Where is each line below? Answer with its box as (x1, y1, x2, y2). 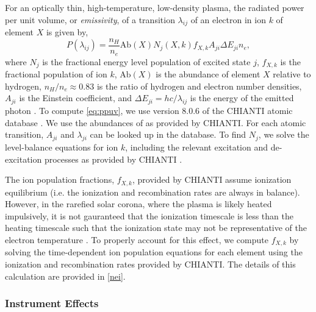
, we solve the (258, 128, 309, 141)
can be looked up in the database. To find (90, 128, 246, 141)
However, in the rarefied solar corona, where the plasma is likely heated (5, 197, 272, 210)
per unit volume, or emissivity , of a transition (5, 13, 175, 26)
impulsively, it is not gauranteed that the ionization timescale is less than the (5, 209, 293, 222)
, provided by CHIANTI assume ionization (132, 173, 292, 186)
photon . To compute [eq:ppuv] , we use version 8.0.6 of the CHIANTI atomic (5, 104, 293, 116)
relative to (273, 67, 311, 80)
